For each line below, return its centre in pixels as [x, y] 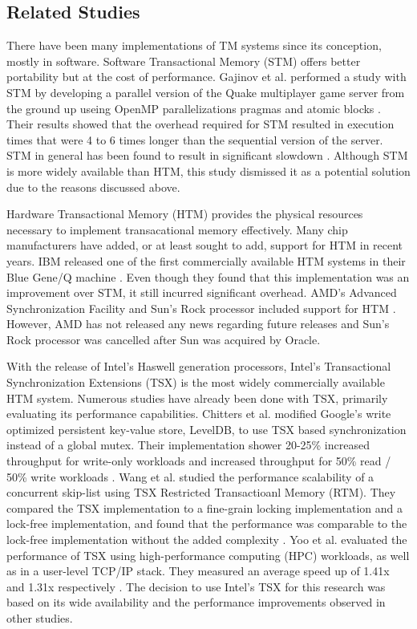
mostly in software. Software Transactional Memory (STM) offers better [184, 61]
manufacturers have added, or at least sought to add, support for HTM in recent [205, 245]
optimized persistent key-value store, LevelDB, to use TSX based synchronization [206, 429]
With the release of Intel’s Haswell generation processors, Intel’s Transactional [199, 366]
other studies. [40, 617]
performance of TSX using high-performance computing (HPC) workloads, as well [208, 555]
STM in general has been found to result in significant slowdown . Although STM [207, 155]
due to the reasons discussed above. [93, 187]
